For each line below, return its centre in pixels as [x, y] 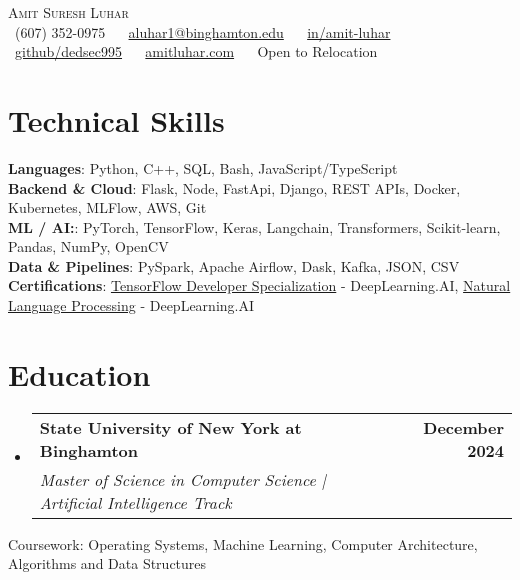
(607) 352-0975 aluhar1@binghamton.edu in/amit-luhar [202, 31]
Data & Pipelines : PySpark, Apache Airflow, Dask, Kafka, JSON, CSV [234, 265]
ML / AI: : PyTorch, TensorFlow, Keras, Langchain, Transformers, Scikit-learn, [254, 226]
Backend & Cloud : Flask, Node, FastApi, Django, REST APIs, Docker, [234, 187]
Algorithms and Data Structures [107, 563]
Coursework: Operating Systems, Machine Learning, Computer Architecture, [243, 543]
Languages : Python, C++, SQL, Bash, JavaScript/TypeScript [203, 167]
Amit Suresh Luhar [68, 12]
